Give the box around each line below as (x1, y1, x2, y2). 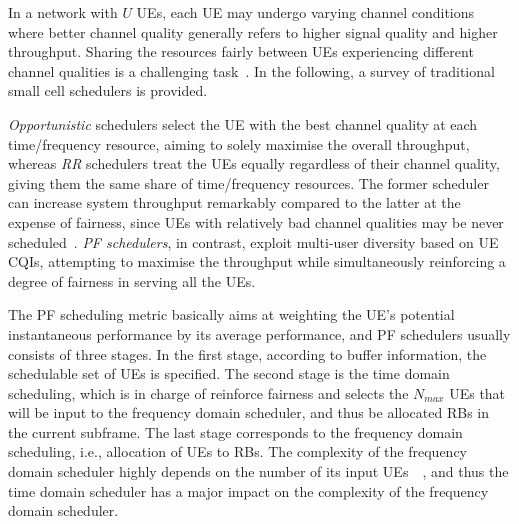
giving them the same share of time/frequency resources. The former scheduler (8, 172, 489, 193)
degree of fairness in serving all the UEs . (8, 270, 256, 291)
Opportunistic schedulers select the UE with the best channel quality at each (8, 113, 478, 134)
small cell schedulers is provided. (8, 80, 208, 101)
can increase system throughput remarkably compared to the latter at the (8, 192, 461, 213)
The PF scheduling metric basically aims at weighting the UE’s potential (8, 304, 455, 325)
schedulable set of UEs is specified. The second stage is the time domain (8, 363, 450, 384)
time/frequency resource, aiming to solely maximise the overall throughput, (8, 133, 470, 154)
